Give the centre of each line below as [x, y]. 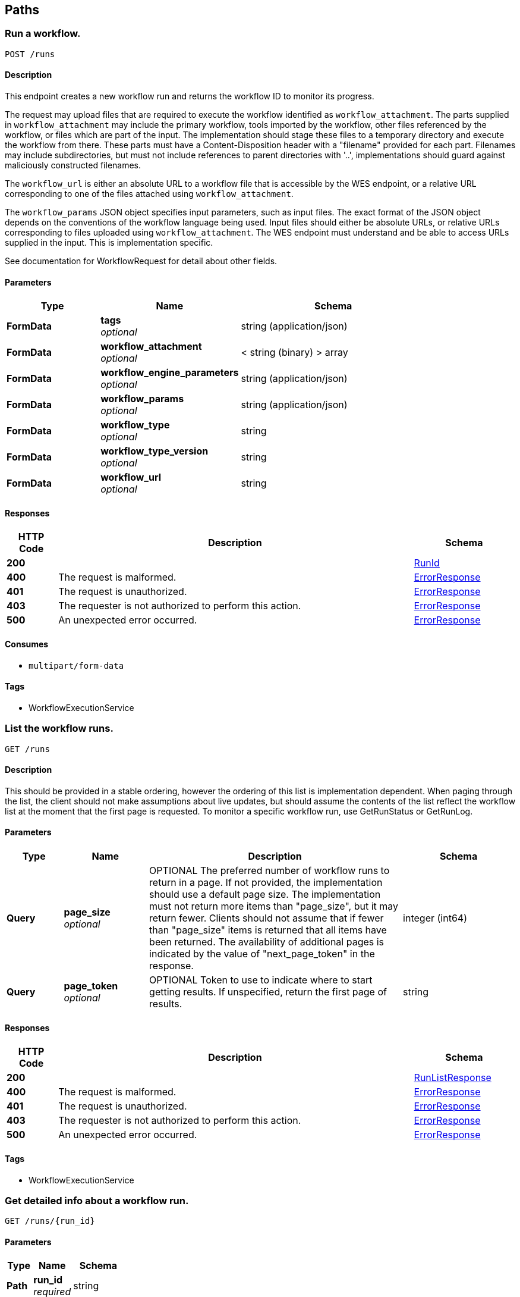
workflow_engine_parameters [170, 373]
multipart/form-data [76, 665]
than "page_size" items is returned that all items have [268, 930]
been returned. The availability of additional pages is [267, 942]
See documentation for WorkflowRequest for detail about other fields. [141, 261]
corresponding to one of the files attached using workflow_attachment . [149, 194]
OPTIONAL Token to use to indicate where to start [261, 980]
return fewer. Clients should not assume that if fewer [267, 918]
